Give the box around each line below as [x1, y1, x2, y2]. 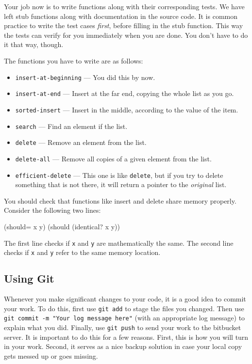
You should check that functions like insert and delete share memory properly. [4, 195, 236, 206]
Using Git [4, 271, 54, 286]
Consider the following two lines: [4, 205, 101, 215]
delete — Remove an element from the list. [15, 137, 147, 147]
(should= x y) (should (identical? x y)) [4, 221, 120, 231]
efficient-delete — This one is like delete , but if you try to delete [15, 170, 223, 180]
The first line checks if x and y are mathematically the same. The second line [4, 237, 234, 248]
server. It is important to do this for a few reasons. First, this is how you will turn [4, 332, 249, 342]
